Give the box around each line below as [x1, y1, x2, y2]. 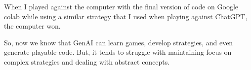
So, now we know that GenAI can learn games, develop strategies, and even [4, 37, 233, 47]
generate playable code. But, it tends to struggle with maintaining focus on [4, 47, 232, 57]
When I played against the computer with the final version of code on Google [4, 1, 238, 11]
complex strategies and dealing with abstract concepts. [4, 56, 170, 67]
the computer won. [4, 21, 61, 31]
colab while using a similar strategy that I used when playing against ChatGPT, [4, 11, 248, 21]
